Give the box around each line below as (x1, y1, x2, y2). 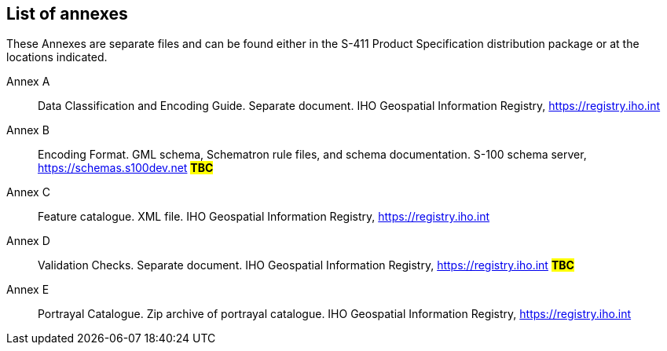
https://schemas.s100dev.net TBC (38, 161, 214, 175)
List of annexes (6, 4, 128, 24)
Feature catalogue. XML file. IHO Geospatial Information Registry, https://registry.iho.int (38, 210, 490, 224)
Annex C (6, 185, 50, 199)
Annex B (6, 123, 49, 137)
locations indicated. (6, 50, 108, 64)
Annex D (6, 234, 50, 248)
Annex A (6, 75, 50, 89)
